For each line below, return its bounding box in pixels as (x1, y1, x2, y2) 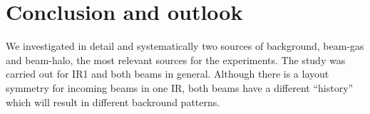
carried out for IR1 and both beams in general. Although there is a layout (6, 66, 329, 81)
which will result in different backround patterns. (6, 94, 220, 109)
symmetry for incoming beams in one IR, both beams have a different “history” (6, 80, 354, 95)
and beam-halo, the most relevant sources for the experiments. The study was (6, 52, 346, 67)
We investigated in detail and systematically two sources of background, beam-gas (6, 38, 364, 53)
